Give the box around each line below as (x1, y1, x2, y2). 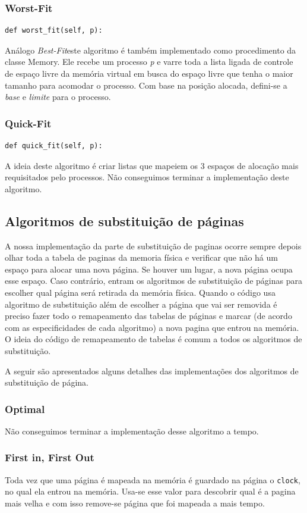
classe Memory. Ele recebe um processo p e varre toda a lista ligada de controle (5, 55, 293, 68)
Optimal (5, 401, 45, 416)
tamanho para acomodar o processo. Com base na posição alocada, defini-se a (5, 79, 287, 91)
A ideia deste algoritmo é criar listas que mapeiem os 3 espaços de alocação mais (5, 159, 299, 171)
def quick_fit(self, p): (5, 142, 103, 150)
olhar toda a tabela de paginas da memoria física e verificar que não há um (5, 251, 278, 264)
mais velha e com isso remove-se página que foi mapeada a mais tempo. (5, 496, 265, 509)
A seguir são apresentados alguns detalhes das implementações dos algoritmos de (5, 364, 299, 377)
